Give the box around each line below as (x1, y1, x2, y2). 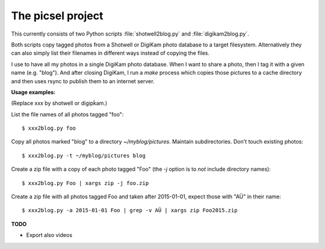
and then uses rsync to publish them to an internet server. (11, 77, 155, 84)
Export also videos (26, 232, 72, 239)
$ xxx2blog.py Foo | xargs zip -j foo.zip (22, 180, 149, 186)
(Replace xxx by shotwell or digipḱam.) (11, 99, 108, 107)
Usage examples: (11, 88, 56, 96)
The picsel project (11, 9, 104, 22)
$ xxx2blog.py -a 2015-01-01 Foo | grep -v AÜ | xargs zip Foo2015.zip (22, 207, 238, 214)
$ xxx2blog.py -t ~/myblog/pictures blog (22, 152, 146, 159)
